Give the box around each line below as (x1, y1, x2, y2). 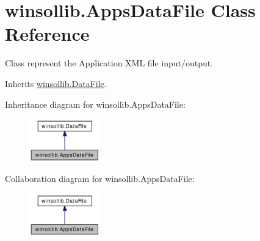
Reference (5, 21, 90, 46)
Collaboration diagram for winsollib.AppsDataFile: (5, 172, 195, 185)
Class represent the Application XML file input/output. (5, 57, 214, 69)
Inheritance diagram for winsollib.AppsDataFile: (5, 97, 186, 110)
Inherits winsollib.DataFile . (5, 77, 107, 89)
